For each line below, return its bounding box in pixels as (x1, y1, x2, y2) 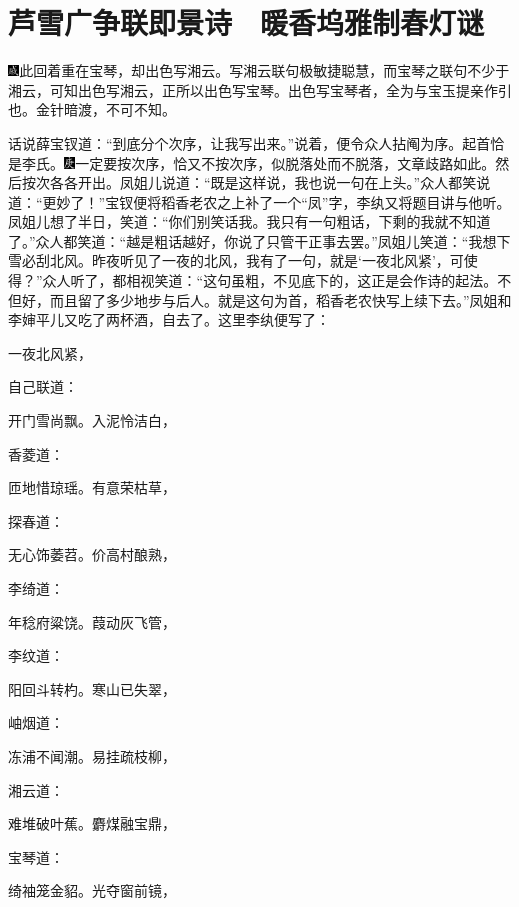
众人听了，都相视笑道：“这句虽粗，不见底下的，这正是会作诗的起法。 (42, 270, 498, 291)
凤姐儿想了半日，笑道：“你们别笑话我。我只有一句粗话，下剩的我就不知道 (8, 211, 491, 232)
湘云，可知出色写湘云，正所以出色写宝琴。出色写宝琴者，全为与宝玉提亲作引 (8, 79, 512, 100)
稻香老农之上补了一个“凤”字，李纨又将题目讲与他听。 (161, 191, 511, 212)
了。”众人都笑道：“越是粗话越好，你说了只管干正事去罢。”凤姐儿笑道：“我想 (8, 230, 497, 251)
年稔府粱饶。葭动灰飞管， (8, 611, 176, 632)
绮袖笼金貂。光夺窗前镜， (8, 880, 176, 901)
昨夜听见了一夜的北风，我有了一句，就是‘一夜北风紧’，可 (91, 250, 464, 271)
